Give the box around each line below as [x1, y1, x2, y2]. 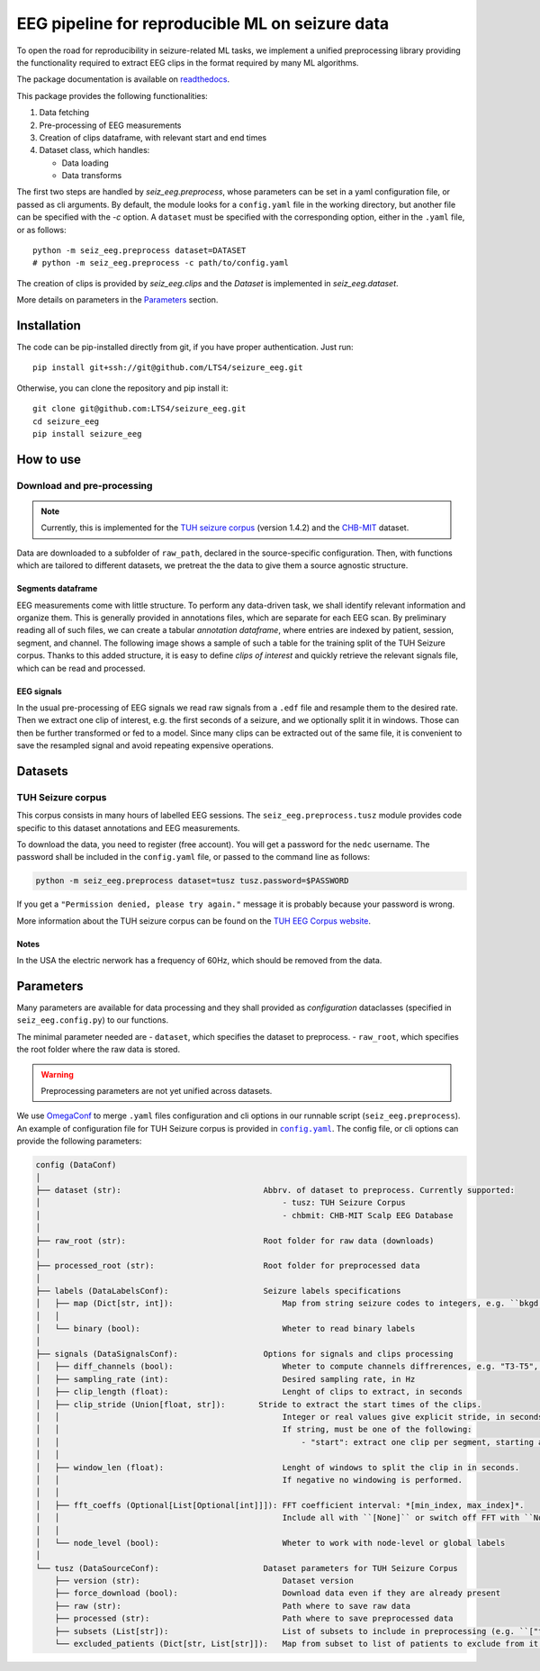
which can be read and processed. [16, 663, 146, 673]
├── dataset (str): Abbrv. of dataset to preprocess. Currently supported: [35, 1185, 515, 1195]
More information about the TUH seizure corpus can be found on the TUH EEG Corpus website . [16, 915, 372, 926]
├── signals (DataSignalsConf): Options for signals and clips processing [35, 1349, 454, 1359]
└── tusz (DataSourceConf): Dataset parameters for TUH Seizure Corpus [35, 1563, 458, 1573]
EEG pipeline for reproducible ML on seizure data [16, 14, 390, 33]
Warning [40, 1069, 74, 1079]
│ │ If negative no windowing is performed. [35, 1475, 463, 1485]
